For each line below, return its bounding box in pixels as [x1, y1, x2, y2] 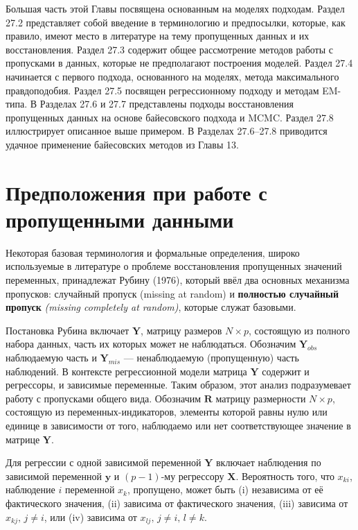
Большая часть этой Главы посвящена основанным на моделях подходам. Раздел [6, 1, 345, 15]
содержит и [262, 364, 310, 378]
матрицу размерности [215, 391, 306, 405]
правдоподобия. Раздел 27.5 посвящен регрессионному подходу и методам [6, 83, 319, 97]
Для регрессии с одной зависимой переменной [6, 455, 202, 470]
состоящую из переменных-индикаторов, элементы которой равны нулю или [6, 404, 328, 419]
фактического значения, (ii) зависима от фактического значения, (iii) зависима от [6, 495, 348, 510]
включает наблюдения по [216, 455, 321, 470]
